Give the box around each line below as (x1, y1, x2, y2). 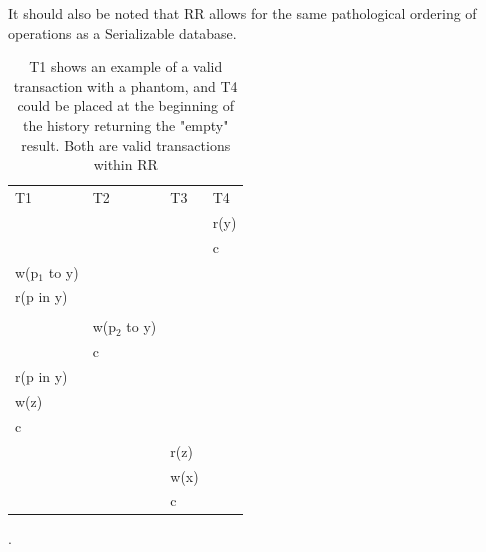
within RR (93, 154, 158, 175)
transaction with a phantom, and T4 (13, 75, 238, 96)
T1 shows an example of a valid (29, 56, 223, 77)
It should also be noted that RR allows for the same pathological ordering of (8, 3, 477, 23)
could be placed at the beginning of (17, 95, 235, 116)
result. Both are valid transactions (21, 134, 231, 155)
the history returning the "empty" (22, 114, 229, 135)
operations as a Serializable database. (8, 22, 237, 43)
